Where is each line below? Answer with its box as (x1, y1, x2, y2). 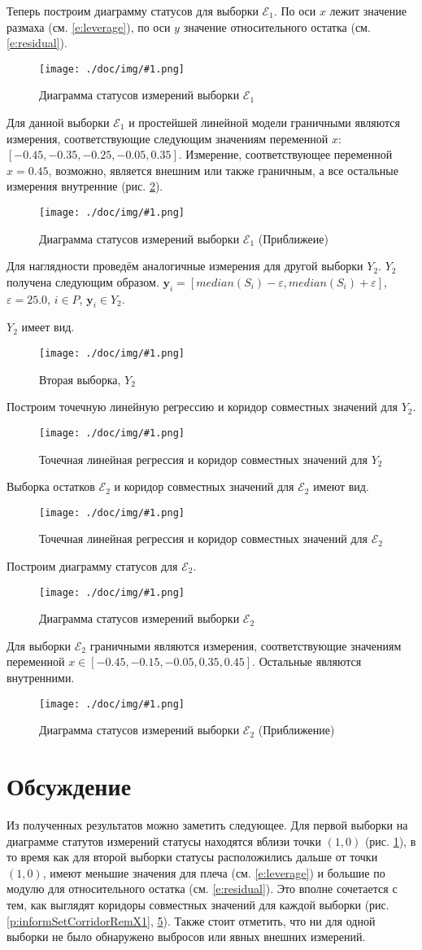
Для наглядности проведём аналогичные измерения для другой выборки (7, 257, 363, 274)
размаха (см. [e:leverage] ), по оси (7, 18, 171, 35)
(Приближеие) (258, 230, 328, 247)
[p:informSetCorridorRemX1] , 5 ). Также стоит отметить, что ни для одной (7, 912, 376, 929)
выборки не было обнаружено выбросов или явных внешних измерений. (7, 928, 366, 945)
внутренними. (7, 669, 75, 685)
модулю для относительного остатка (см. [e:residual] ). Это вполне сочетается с (7, 880, 398, 897)
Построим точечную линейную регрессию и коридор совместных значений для (7, 398, 398, 415)
